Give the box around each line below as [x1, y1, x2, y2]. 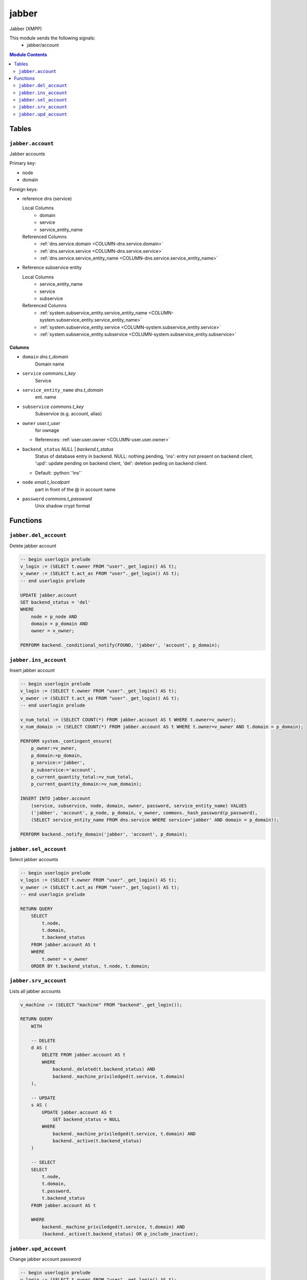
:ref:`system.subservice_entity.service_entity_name [39, 310, 148, 316]
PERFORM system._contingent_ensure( [20, 738, 113, 744]
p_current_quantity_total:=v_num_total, [31, 774, 134, 780]
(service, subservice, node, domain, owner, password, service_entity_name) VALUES [31, 803, 247, 808]
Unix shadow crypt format [35, 503, 91, 509]
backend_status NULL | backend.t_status [22, 446, 114, 452]
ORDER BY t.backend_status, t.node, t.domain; [31, 963, 150, 969]
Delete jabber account [9, 543, 56, 549]
